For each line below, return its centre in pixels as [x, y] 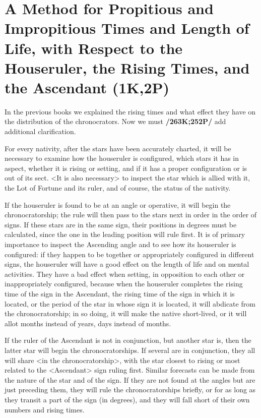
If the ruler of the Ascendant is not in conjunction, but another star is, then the [128, 340]
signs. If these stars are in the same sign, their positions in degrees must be [121, 224]
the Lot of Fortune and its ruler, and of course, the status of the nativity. [118, 188]
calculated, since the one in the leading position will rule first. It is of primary [125, 234]
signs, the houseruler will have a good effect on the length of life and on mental [127, 264]
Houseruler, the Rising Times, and [127, 67]
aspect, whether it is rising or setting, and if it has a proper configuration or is [126, 168]
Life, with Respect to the [94, 48]
